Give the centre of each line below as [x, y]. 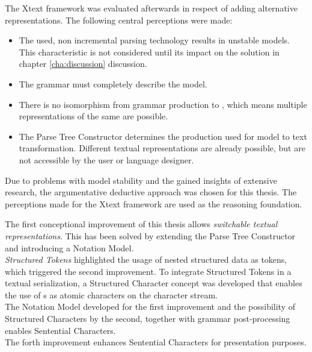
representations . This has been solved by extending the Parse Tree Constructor [150, 235]
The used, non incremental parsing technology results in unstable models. [154, 40]
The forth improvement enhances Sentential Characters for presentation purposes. [156, 342]
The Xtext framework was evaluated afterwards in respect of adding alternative [151, 8]
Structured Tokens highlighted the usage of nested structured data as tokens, [146, 259]
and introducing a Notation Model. [69, 247]
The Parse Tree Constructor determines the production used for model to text [163, 136]
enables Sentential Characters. [60, 330]
